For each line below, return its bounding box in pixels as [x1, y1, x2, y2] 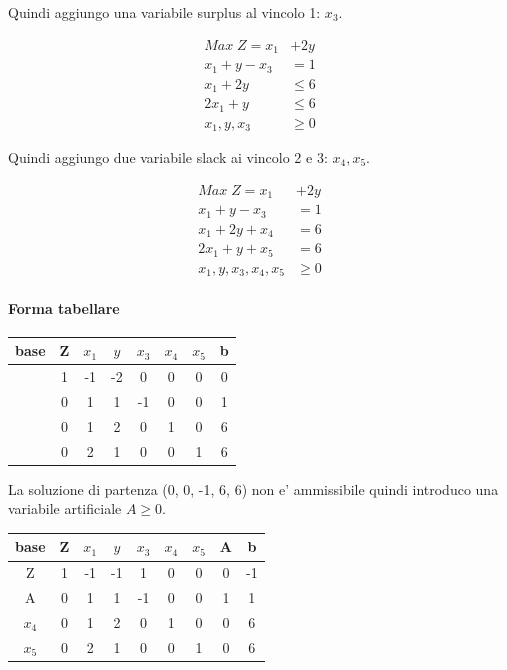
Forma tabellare [8, 297, 120, 318]
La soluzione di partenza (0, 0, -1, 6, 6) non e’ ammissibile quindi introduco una [8, 478, 499, 499]
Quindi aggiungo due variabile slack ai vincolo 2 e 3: [8, 147, 328, 168]
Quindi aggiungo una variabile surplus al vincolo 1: [8, 2, 321, 22]
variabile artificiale [8, 498, 122, 519]
